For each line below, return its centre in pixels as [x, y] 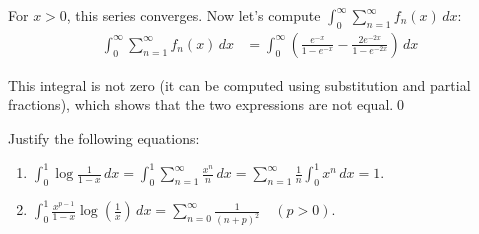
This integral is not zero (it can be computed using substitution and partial [239, 84]
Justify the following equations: [104, 138]
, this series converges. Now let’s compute [193, 15]
